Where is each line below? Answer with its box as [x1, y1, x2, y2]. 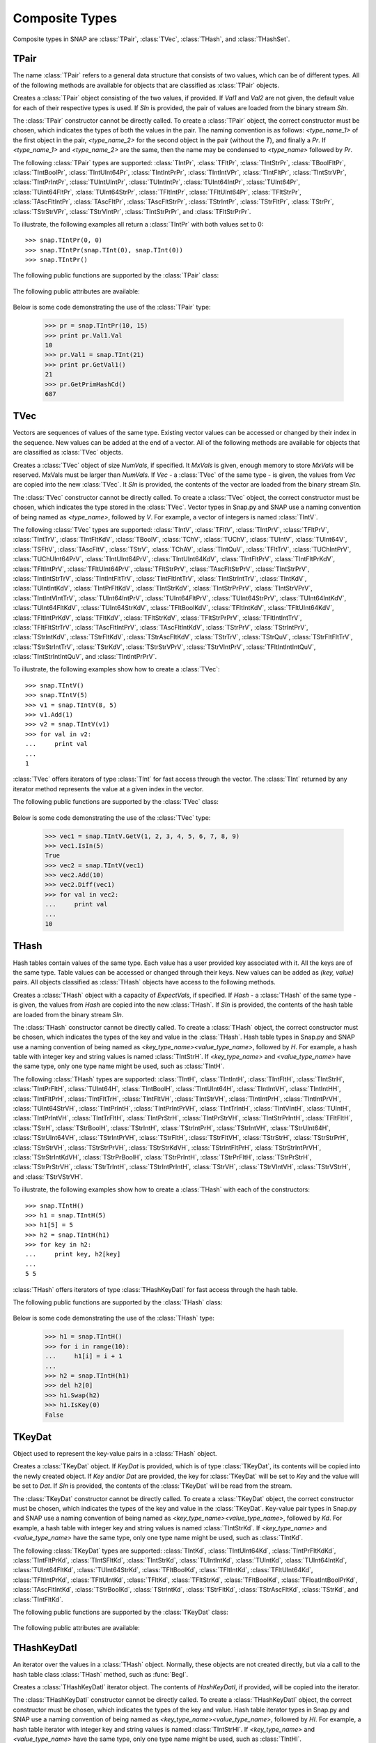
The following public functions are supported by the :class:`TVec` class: [13, 798, 219, 806]
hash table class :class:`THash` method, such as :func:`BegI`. [13, 1670, 189, 1678]
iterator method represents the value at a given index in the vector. [13, 784, 204, 793]
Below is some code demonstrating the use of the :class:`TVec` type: [13, 813, 211, 822]
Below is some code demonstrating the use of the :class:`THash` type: [13, 1314, 215, 1323]
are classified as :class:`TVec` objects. [13, 448, 123, 457]
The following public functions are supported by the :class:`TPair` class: [13, 271, 219, 280]
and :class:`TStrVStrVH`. [13, 1172, 84, 1181]
